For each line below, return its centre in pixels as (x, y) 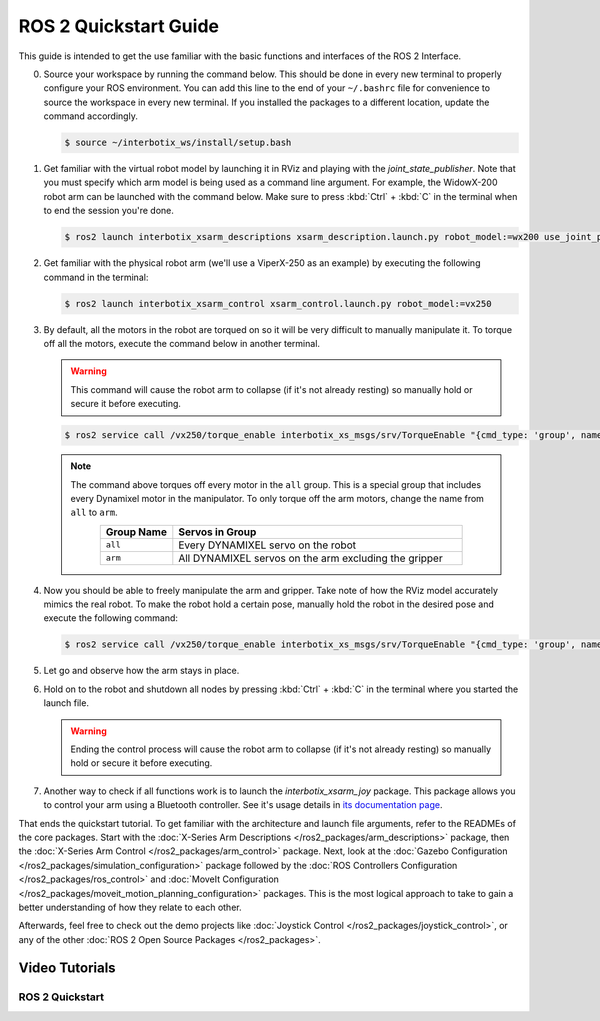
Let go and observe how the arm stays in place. (141, 671)
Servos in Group (217, 532)
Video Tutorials (67, 968)
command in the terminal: (96, 277)
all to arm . (94, 512)
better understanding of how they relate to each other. (130, 907)
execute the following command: (111, 618)
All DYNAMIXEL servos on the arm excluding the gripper (311, 558)
